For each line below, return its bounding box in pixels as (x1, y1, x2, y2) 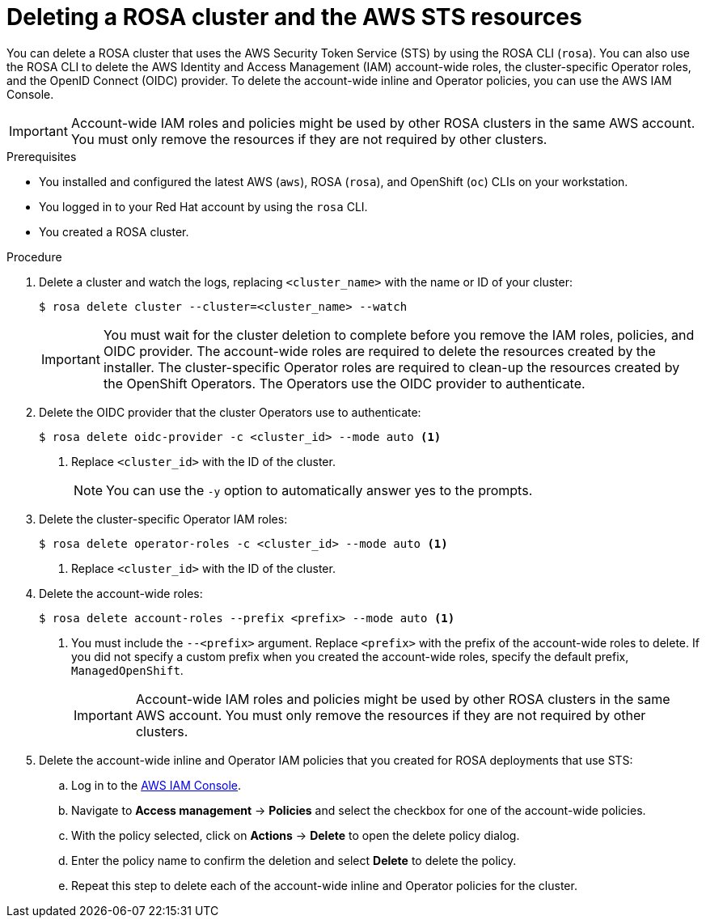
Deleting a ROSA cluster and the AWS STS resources (6, 3, 582, 31)
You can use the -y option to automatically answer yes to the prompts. (106, 481, 533, 498)
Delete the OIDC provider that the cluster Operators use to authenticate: (39, 405, 421, 419)
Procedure (6, 249, 62, 264)
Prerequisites (6, 149, 77, 163)
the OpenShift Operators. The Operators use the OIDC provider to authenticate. (103, 375, 586, 392)
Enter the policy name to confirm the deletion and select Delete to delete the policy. (71, 853, 517, 867)
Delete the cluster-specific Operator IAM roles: (39, 511, 288, 526)
